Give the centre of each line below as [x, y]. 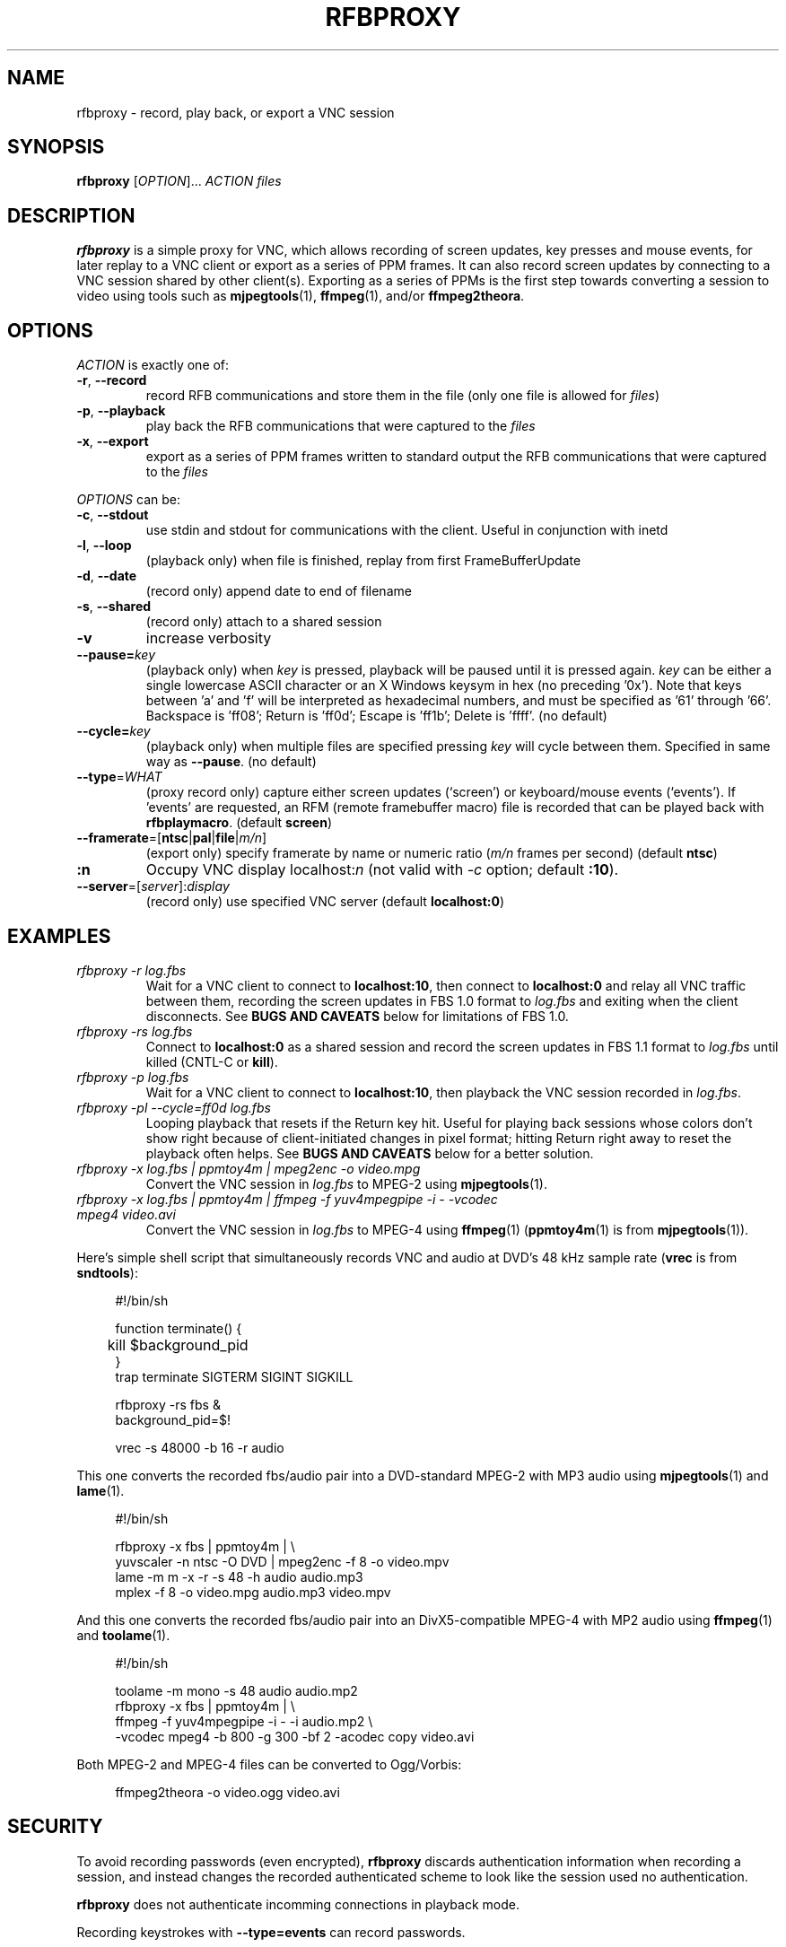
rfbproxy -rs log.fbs [135, 1031]
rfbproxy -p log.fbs [133, 1077]
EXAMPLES [59, 936]
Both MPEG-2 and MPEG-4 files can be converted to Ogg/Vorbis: [269, 1764]
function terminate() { [179, 1328]
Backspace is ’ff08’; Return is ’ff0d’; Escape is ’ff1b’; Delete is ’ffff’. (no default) [376, 716]
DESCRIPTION [71, 215]
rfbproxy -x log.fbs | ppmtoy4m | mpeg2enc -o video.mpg [249, 1168]
